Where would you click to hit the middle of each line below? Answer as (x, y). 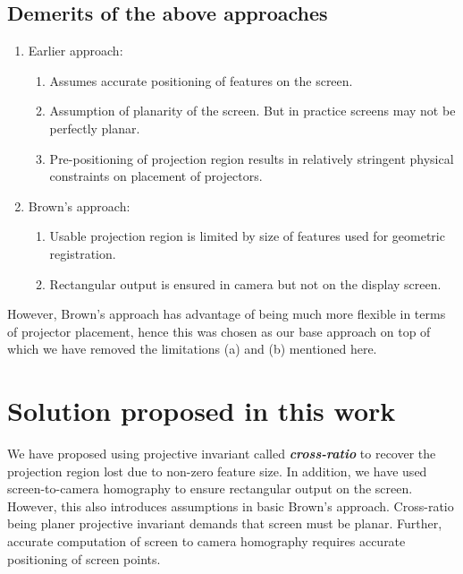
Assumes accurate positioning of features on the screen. (201, 80)
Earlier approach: (76, 51)
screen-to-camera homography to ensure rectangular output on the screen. (210, 488)
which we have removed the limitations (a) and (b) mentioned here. (192, 349)
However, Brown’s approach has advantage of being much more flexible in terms (227, 314)
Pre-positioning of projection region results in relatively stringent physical (252, 158)
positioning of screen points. (84, 558)
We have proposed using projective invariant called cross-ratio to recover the (222, 454)
